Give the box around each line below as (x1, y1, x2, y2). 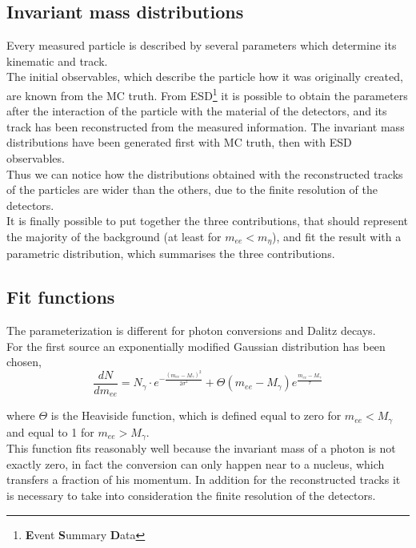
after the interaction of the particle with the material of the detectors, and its (6, 103, 387, 119)
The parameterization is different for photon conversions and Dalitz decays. (6, 322, 376, 339)
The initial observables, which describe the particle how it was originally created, (6, 68, 403, 85)
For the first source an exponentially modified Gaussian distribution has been (6, 337, 386, 354)
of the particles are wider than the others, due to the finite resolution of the (6, 181, 378, 198)
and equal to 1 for (6, 423, 94, 440)
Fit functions (6, 284, 115, 309)
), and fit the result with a (272, 228, 402, 244)
